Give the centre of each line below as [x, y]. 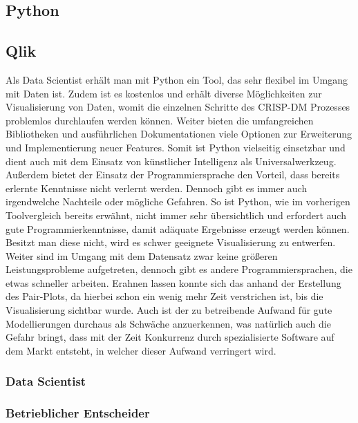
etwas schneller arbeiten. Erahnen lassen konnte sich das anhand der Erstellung [173, 282]
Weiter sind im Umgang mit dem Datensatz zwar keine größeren [142, 255]
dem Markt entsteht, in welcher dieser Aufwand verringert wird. [141, 350]
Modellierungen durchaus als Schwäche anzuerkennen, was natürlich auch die [168, 323]
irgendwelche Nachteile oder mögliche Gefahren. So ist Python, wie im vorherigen [178, 201]
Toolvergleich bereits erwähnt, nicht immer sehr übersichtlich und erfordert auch [176, 215]
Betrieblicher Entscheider [78, 413]
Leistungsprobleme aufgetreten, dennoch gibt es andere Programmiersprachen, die [179, 269]
